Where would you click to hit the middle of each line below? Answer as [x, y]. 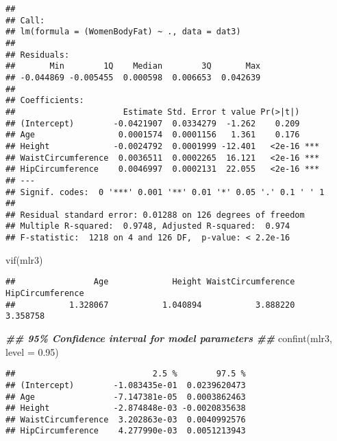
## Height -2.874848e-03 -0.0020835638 [126, 408]
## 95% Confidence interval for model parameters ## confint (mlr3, [169, 338]
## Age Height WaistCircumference [150, 282]
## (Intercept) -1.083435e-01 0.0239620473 [126, 385]
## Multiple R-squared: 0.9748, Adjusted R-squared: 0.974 [148, 226]
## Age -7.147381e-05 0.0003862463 [126, 397]
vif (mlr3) [24, 259]
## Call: [25, 20]
